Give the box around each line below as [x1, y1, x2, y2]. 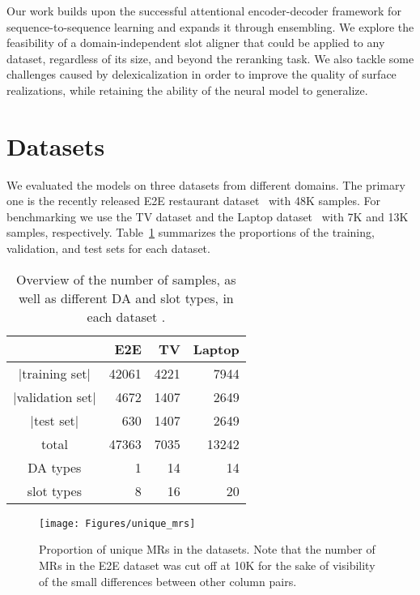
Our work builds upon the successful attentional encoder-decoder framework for [6, 2, 401, 19]
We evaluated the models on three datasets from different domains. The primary [6, 176, 405, 193]
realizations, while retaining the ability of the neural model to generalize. [6, 81, 368, 98]
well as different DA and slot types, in [18, 288, 234, 307]
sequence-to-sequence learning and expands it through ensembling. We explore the [6, 18, 414, 35]
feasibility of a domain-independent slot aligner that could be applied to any [6, 34, 385, 51]
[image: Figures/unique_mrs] [39, 517, 196, 529]
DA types [28, 457, 82, 477]
